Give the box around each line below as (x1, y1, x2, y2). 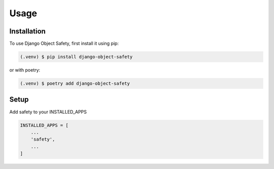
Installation (9, 27, 46, 36)
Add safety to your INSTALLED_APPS (9, 109, 87, 115)
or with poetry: (9, 67, 41, 73)
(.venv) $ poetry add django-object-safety (20, 81, 130, 86)
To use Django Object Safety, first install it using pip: (9, 41, 119, 47)
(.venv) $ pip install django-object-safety (20, 54, 133, 60)
